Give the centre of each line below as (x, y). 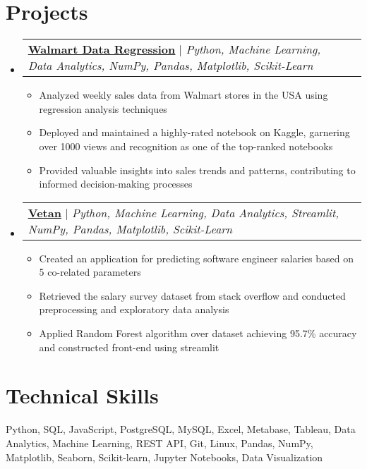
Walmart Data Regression (102, 49)
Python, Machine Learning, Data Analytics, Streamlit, (206, 212)
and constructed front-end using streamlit (129, 347)
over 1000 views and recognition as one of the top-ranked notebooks (186, 146)
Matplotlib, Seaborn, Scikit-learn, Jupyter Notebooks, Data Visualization (164, 457)
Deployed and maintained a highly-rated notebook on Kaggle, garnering (194, 132)
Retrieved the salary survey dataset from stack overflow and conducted (192, 295)
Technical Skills (82, 395)
